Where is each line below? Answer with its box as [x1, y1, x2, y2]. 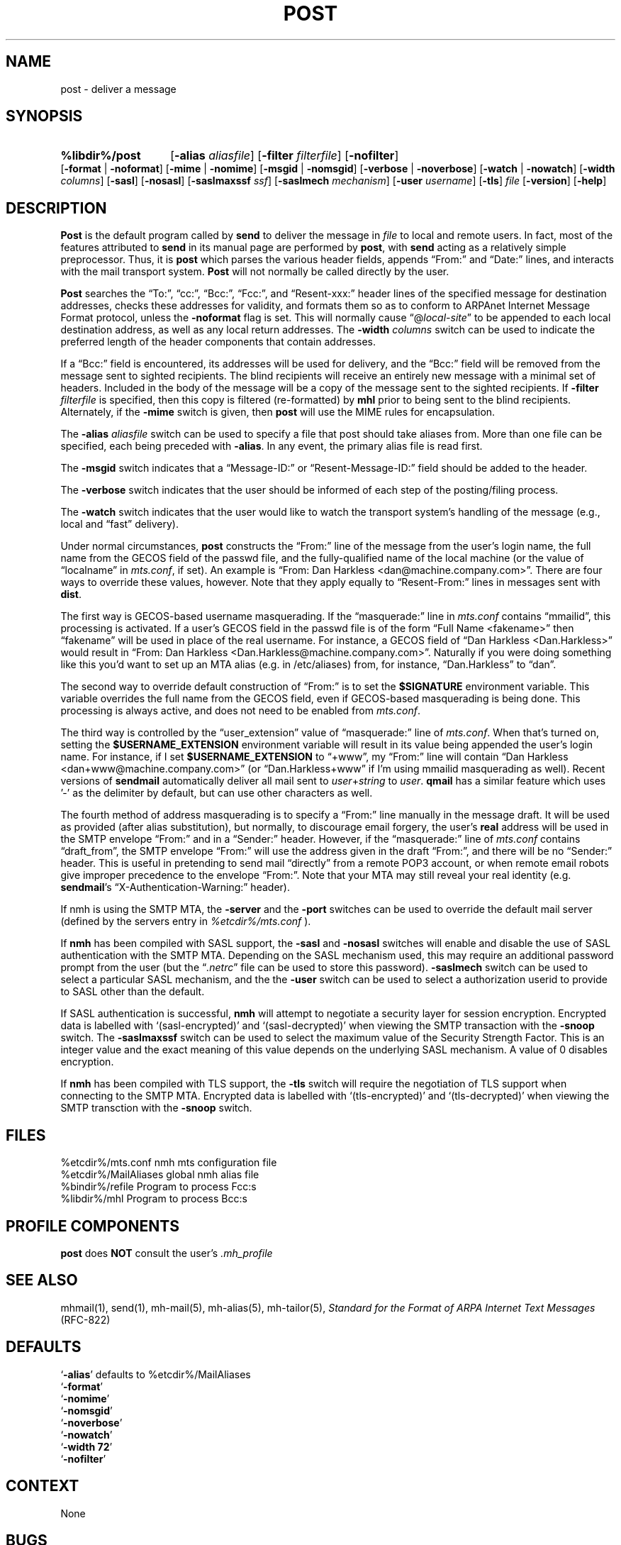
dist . [60, 588, 82, 601]
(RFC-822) [60, 1313, 111, 1326]
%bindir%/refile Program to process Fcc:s [60, 1180, 257, 1193]
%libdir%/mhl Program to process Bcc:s [60, 1192, 247, 1205]
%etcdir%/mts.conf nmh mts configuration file [60, 1156, 277, 1169]
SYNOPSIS [6, 107, 83, 126]
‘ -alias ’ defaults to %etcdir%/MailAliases [60, 1368, 251, 1380]
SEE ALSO [6, 1271, 78, 1290]
